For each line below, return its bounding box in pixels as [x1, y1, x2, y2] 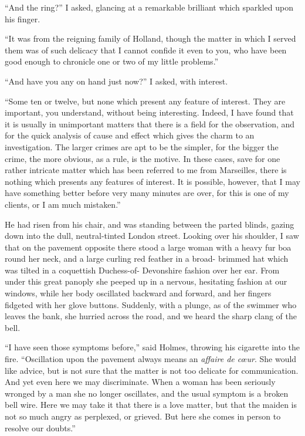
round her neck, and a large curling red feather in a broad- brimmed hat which [5, 252, 289, 265]
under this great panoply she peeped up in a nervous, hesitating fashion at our [5, 275, 287, 288]
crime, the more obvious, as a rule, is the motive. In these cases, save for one [5, 152, 280, 164]
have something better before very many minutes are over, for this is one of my [5, 187, 289, 199]
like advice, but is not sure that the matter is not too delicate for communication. [5, 364, 299, 376]
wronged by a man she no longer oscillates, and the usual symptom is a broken [5, 387, 289, 399]
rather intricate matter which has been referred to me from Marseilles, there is [5, 164, 287, 176]
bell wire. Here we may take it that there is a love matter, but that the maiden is [5, 398, 297, 411]
